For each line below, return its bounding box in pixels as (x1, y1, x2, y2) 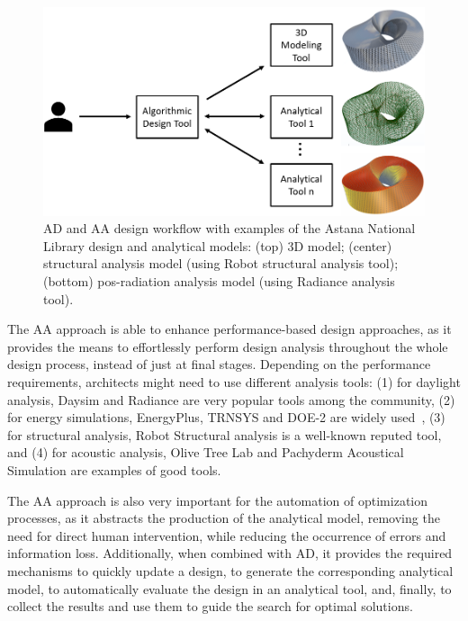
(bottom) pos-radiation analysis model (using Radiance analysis (43, 272, 395, 290)
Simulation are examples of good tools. (7, 460, 221, 479)
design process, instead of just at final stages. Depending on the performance (7, 355, 431, 373)
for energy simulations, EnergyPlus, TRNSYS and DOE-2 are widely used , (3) (7, 408, 445, 427)
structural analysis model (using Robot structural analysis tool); (43, 254, 399, 273)
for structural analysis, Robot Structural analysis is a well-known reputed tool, (7, 425, 442, 444)
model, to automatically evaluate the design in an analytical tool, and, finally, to (7, 579, 452, 598)
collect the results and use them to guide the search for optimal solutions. (7, 597, 413, 616)
